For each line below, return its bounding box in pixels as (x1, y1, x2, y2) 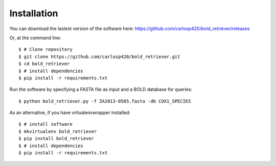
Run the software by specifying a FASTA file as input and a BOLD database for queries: (9, 87, 193, 93)
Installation (9, 8, 58, 19)
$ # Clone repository (18, 46, 73, 52)
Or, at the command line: (9, 35, 61, 41)
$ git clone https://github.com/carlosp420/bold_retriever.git (18, 53, 180, 60)
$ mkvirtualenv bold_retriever (18, 128, 97, 134)
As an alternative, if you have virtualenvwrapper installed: (9, 109, 130, 116)
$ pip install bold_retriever (18, 135, 95, 142)
